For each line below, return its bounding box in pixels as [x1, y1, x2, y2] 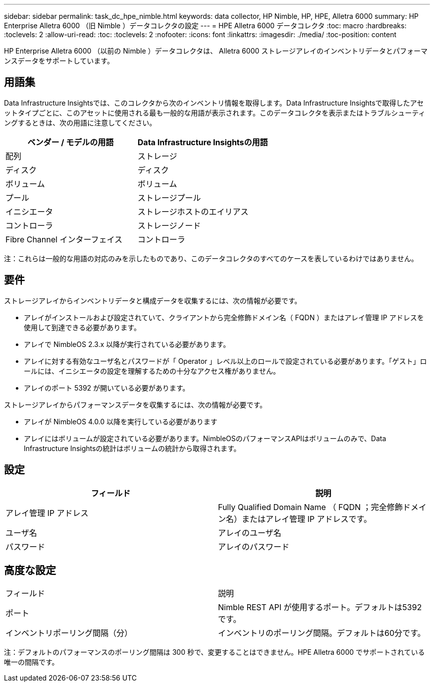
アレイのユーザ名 [218, 527, 281, 538]
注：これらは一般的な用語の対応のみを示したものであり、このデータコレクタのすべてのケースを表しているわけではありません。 [4, 254, 418, 263]
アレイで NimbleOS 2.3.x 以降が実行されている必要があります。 [24, 340, 230, 348]
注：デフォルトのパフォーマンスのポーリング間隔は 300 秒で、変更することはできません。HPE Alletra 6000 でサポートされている [4, 648, 425, 657]
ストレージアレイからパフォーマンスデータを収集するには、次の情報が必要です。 [4, 400, 267, 409]
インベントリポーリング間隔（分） [5, 628, 133, 638]
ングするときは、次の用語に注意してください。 [4, 118, 157, 127]
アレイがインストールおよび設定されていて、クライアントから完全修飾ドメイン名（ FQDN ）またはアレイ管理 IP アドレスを [24, 313, 424, 322]
